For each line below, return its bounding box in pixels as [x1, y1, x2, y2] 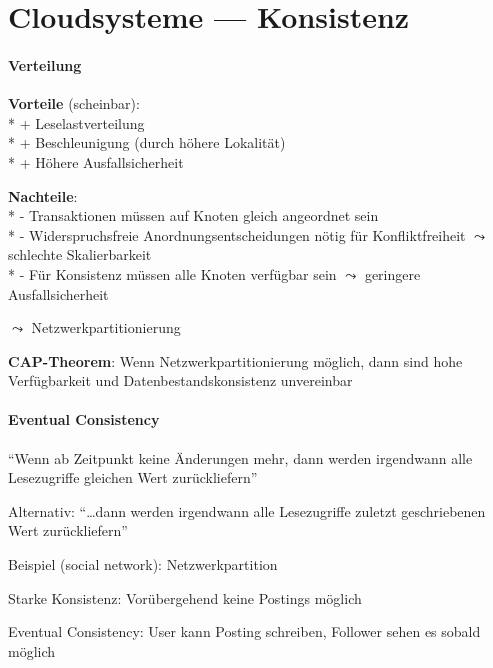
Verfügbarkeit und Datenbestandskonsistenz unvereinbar [8, 370, 353, 391]
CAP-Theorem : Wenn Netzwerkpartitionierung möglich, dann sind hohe [8, 350, 463, 371]
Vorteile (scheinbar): [8, 93, 140, 114]
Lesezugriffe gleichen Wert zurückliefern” [8, 467, 258, 488]
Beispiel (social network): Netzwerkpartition [8, 554, 278, 575]
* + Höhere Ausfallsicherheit [8, 151, 184, 172]
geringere [364, 263, 421, 284]
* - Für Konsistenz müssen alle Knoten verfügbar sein [8, 263, 337, 284]
